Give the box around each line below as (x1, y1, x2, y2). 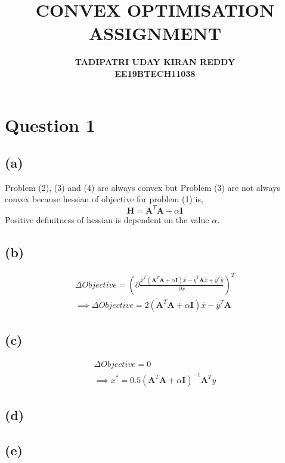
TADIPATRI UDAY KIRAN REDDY (75, 55, 236, 68)
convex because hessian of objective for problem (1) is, (5, 193, 203, 205)
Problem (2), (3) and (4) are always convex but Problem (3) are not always (5, 181, 280, 193)
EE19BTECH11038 (114, 67, 196, 79)
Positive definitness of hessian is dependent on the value (5, 213, 209, 226)
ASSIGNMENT (88, 21, 222, 45)
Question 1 (5, 112, 95, 137)
